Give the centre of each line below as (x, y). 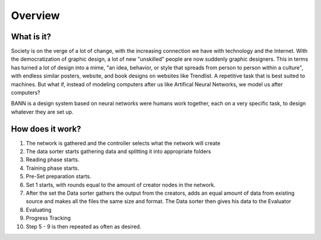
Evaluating (39, 210)
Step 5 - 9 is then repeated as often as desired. (84, 226)
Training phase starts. (53, 168)
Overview (35, 15)
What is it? (31, 37)
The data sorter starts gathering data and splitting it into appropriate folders (118, 151)
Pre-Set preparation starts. (59, 176)
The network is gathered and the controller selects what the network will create (123, 143)
